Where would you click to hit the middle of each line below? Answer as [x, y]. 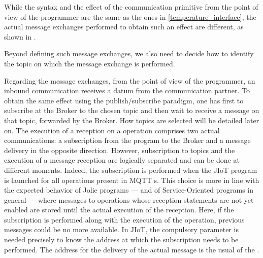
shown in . [20, 36]
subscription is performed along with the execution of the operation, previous [124, 219]
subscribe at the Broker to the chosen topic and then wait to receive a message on [132, 110]
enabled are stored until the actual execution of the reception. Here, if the [119, 210]
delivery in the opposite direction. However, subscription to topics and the [120, 150]
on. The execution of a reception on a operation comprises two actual [112, 130]
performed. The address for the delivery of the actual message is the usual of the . [132, 249]
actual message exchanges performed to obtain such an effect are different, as [124, 27]
